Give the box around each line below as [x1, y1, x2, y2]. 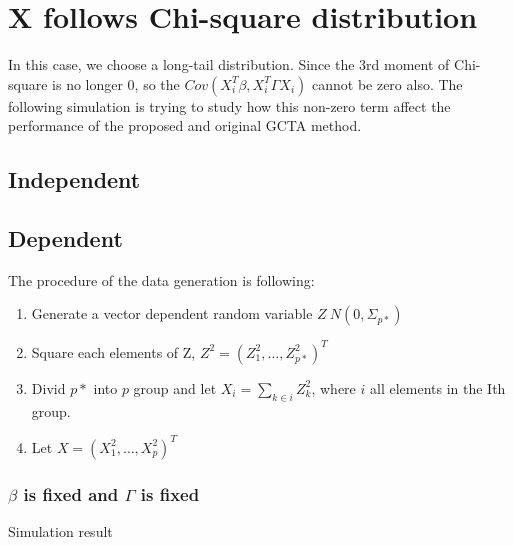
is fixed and [23, 481, 119, 506]
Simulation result [8, 521, 113, 542]
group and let [133, 377, 217, 398]
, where [311, 377, 356, 398]
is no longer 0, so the [52, 73, 180, 94]
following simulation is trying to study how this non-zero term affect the [8, 95, 451, 116]
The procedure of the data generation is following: [8, 269, 315, 290]
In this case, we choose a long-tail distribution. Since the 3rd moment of [8, 54, 450, 75]
